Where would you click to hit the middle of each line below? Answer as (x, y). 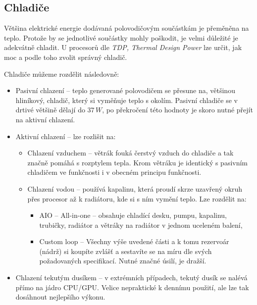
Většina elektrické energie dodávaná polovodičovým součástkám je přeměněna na (127, 28)
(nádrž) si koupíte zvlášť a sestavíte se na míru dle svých (126, 251)
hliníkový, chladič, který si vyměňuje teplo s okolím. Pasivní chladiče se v (127, 100)
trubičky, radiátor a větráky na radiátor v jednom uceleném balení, (141, 225)
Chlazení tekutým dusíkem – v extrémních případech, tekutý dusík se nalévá (131, 278)
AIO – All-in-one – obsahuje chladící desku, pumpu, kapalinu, (133, 215)
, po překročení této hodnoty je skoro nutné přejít (178, 110)
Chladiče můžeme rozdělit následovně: (62, 74)
